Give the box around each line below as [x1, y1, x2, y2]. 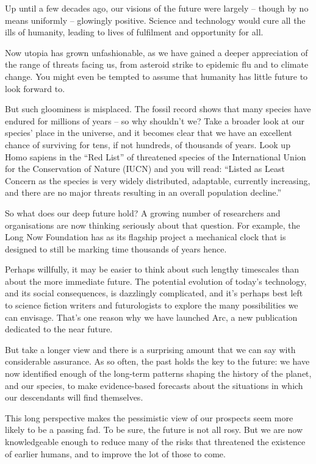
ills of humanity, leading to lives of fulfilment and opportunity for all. [5, 26, 264, 38]
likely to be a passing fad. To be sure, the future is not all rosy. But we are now [5, 423, 303, 436]
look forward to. [5, 82, 65, 95]
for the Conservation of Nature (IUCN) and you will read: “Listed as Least [5, 162, 285, 175]
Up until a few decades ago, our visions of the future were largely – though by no [5, 2, 309, 14]
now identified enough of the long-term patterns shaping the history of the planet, [5, 367, 312, 380]
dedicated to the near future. [5, 323, 113, 335]
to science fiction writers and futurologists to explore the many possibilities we [5, 299, 298, 312]
